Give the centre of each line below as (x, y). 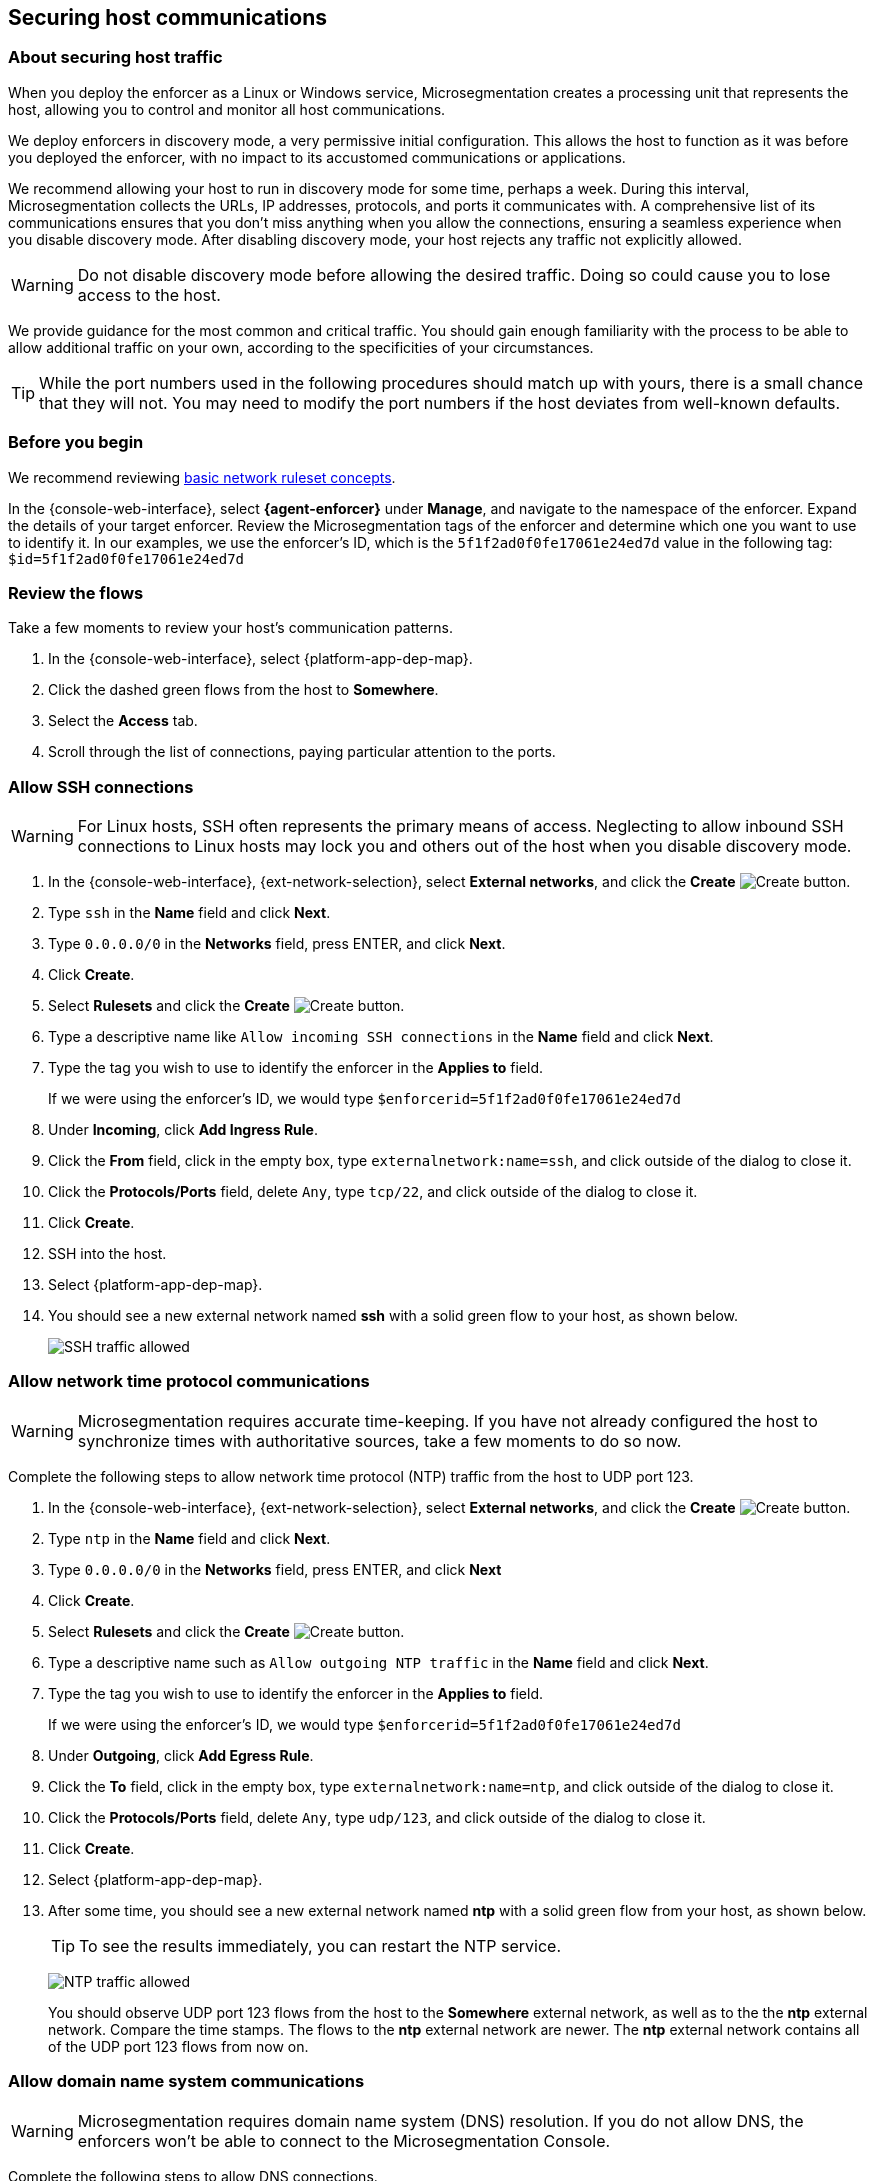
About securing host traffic (115, 57)
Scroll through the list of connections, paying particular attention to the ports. (302, 752)
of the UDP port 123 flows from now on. (178, 2046)
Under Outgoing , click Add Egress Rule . (181, 1755)
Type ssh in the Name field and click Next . (189, 913)
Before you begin (76, 442)
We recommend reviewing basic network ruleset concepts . (202, 477)
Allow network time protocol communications (189, 1381)
